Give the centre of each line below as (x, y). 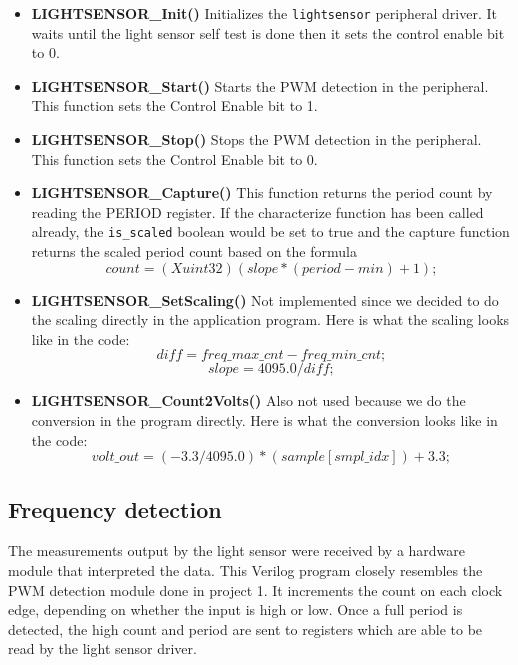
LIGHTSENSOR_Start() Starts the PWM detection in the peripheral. (260, 85)
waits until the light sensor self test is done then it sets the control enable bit (268, 32)
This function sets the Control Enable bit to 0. (174, 158)
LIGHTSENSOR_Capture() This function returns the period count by (262, 192)
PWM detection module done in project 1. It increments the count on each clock (255, 589)
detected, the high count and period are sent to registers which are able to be (245, 628)
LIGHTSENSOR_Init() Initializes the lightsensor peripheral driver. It (264, 13)
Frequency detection (115, 508)
